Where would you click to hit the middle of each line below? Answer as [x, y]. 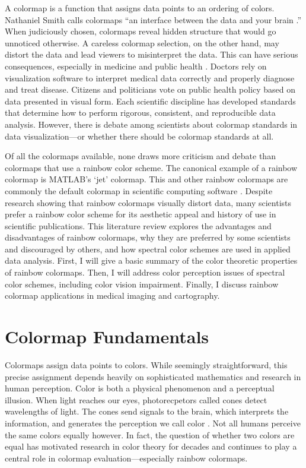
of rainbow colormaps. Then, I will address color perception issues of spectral [145, 272]
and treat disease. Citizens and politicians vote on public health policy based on [150, 89]
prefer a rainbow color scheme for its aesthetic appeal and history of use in [141, 214]
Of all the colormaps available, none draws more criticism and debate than [140, 156]
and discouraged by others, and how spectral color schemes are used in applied [148, 249]
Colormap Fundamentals [107, 336]
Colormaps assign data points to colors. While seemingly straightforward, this [146, 364]
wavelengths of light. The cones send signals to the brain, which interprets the [147, 411]
